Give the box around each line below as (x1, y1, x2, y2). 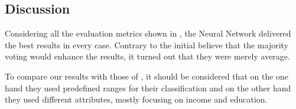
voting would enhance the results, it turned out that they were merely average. (5, 50, 290, 62)
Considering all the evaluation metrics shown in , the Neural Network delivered (5, 27, 291, 39)
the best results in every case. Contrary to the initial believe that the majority (5, 38, 288, 51)
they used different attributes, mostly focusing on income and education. (5, 93, 268, 105)
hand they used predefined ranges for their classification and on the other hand (5, 81, 291, 94)
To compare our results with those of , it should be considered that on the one (5, 70, 289, 82)
